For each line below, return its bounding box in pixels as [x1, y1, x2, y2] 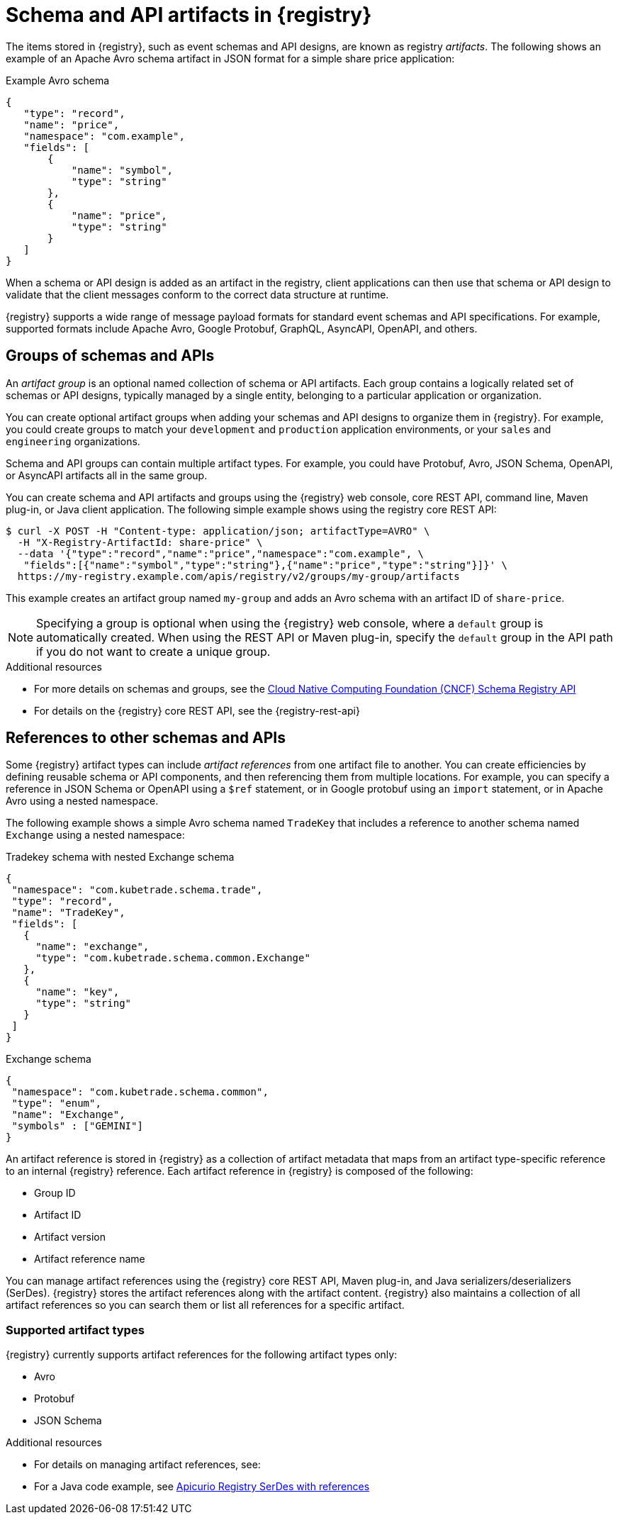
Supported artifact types [6, 1322, 145, 1337]
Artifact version [34, 1231, 106, 1244]
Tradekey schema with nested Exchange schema [6, 851, 235, 864]
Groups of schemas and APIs [6, 347, 215, 365]
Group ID [34, 1187, 76, 1200]
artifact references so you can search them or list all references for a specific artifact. [6, 1299, 405, 1312]
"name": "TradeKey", [11, 907, 125, 919]
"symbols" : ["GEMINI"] [11, 1120, 143, 1132]
